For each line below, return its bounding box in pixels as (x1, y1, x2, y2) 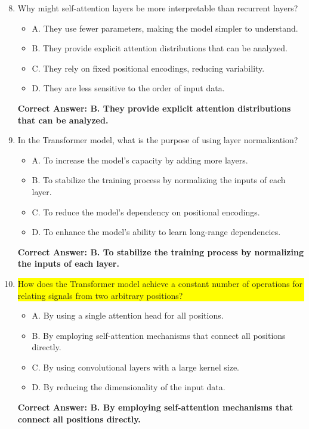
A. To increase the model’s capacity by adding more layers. (32, 153, 248, 166)
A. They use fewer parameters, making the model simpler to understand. (32, 21, 298, 34)
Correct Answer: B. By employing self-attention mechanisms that (17, 401, 293, 413)
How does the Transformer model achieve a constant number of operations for (17, 277, 303, 289)
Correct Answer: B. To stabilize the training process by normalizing (17, 245, 304, 258)
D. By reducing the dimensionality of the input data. (32, 381, 225, 393)
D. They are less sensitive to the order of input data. (32, 82, 225, 94)
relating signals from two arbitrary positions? (17, 289, 183, 301)
